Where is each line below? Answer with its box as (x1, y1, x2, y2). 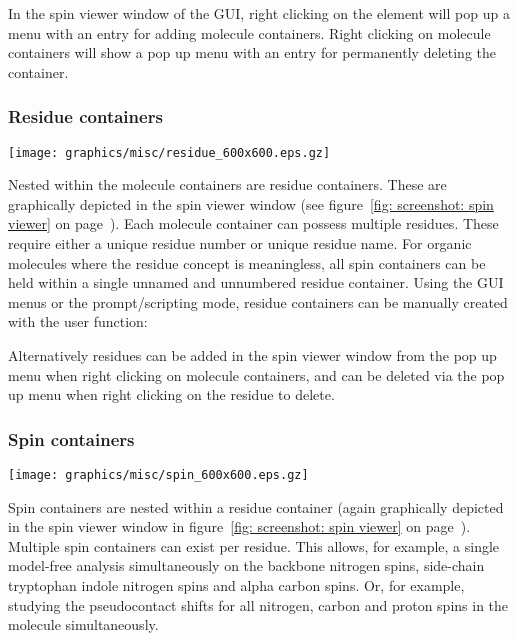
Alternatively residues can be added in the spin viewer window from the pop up (8, 345, 497, 365)
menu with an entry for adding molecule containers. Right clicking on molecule (8, 22, 491, 43)
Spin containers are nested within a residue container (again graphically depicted (8, 496, 504, 517)
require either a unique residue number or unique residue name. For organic (8, 233, 472, 254)
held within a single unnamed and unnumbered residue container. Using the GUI (8, 272, 504, 293)
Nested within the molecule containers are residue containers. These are (8, 174, 447, 195)
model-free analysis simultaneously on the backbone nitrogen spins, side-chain (8, 555, 485, 576)
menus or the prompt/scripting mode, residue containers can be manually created (8, 291, 508, 312)
